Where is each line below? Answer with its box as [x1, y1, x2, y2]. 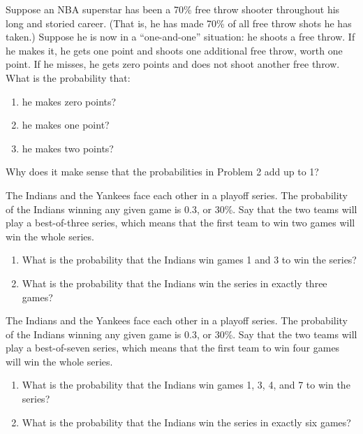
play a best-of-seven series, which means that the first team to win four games [6, 340, 340, 355]
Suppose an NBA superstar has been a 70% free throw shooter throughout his [6, 2, 340, 16]
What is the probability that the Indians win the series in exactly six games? [22, 414, 351, 429]
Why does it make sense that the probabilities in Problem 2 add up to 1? [6, 164, 319, 179]
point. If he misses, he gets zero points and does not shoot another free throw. [6, 57, 340, 71]
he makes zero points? [22, 94, 117, 108]
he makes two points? [22, 140, 114, 155]
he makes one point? [22, 117, 110, 132]
